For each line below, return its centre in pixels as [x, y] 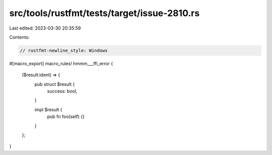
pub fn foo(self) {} [66, 117]
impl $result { [48, 109]
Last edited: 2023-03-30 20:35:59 [45, 28]
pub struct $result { [55, 84]
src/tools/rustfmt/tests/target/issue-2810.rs [105, 13]
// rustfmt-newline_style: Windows [64, 50]
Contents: [19, 37]
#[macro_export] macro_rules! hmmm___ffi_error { [61, 63]
